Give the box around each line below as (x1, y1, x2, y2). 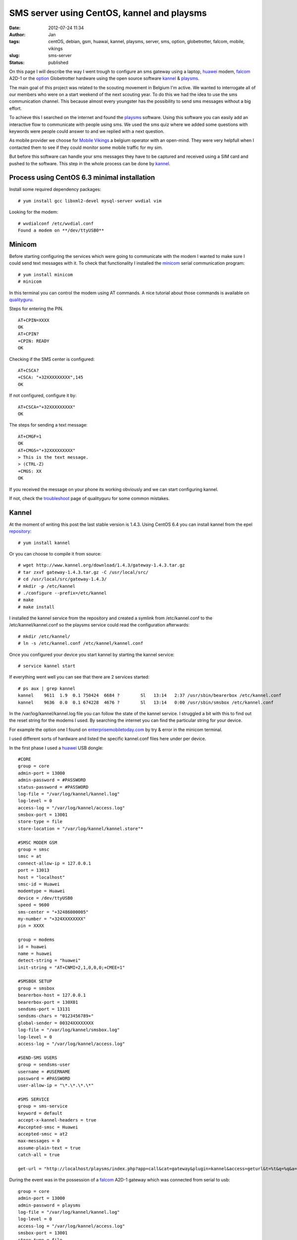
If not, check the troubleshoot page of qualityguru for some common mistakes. (9, 495, 170, 501)
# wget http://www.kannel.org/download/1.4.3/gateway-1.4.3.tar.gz (18, 562, 185, 568)
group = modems (18, 937, 55, 942)
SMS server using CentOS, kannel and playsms (9, 7, 207, 18)
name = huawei (18, 950, 52, 956)
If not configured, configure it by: (9, 392, 77, 399)
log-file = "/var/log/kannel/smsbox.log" (18, 1027, 120, 1033)
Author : (9, 31, 26, 37)
